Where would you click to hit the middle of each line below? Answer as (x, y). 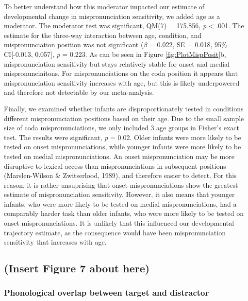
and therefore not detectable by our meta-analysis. (79, 92)
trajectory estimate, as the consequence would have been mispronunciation (115, 232)
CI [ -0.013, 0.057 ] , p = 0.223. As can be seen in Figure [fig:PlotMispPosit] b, (115, 54)
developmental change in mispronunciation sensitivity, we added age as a (112, 16)
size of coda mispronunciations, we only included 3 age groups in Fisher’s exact (122, 128)
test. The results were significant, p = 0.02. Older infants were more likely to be (123, 137)
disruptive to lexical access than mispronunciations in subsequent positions (115, 166)
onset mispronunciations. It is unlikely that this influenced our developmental (119, 223)
